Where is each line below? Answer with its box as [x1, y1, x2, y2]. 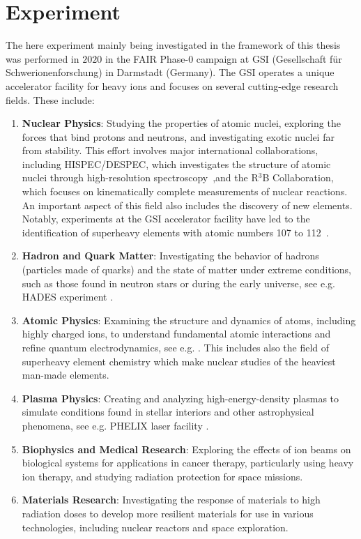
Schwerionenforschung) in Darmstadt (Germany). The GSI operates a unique [6, 65, 335, 79]
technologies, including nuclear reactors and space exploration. [22, 519, 289, 534]
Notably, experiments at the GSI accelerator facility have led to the [22, 211, 310, 226]
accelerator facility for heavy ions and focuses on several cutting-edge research [6, 78, 339, 93]
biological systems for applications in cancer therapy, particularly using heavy [22, 455, 354, 470]
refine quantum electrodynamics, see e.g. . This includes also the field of [22, 340, 330, 354]
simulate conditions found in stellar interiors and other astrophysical [22, 404, 314, 419]
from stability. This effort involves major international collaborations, [22, 143, 318, 158]
